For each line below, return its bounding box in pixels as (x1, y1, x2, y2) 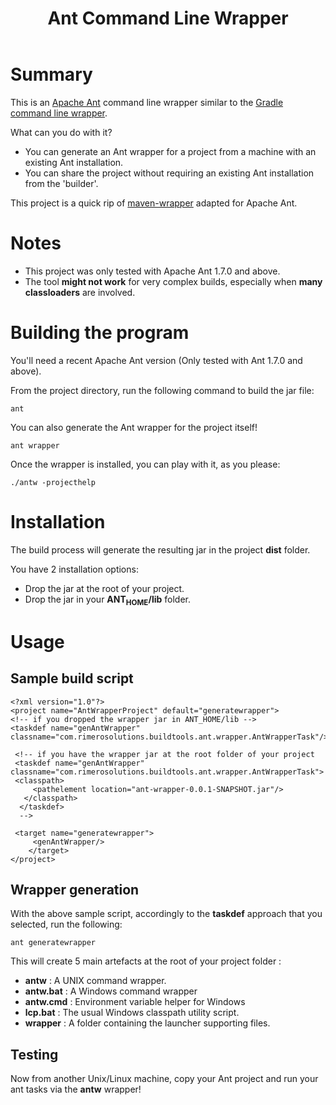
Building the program (10, 322, 190, 344)
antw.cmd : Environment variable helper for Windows (24, 996, 246, 1008)
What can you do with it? (10, 126, 113, 138)
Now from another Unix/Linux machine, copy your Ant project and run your (10, 1073, 319, 1085)
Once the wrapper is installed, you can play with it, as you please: (10, 458, 281, 470)
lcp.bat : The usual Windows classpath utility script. (24, 1007, 240, 1019)
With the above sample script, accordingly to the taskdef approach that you (10, 908, 323, 920)
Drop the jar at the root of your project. (24, 582, 185, 594)
